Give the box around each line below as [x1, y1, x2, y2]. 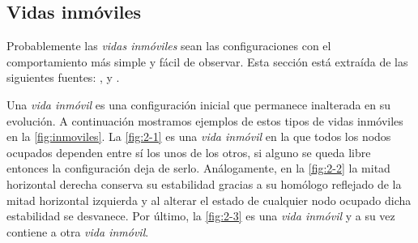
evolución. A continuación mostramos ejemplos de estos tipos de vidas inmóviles [6, 112, 403, 129]
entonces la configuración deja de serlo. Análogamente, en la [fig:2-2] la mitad [6, 160, 390, 177]
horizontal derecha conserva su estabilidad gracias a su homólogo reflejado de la [6, 175, 402, 192]
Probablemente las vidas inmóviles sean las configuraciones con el [6, 37, 331, 54]
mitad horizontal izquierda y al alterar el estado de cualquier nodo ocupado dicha [6, 191, 412, 208]
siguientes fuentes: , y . [6, 69, 120, 86]
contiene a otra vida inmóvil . [6, 223, 149, 240]
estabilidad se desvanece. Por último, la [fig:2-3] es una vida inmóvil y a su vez [6, 207, 395, 224]
